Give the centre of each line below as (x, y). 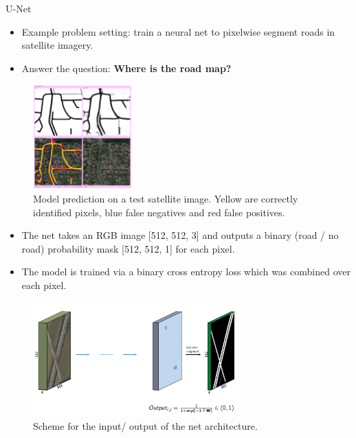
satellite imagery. (57, 45)
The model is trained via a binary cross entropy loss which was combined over (186, 272)
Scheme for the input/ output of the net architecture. (145, 426)
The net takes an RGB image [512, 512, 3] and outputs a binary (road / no (180, 235)
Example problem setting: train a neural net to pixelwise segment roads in (178, 31)
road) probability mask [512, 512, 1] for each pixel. (128, 248)
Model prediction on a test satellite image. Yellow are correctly (166, 199)
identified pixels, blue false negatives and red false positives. (159, 212)
